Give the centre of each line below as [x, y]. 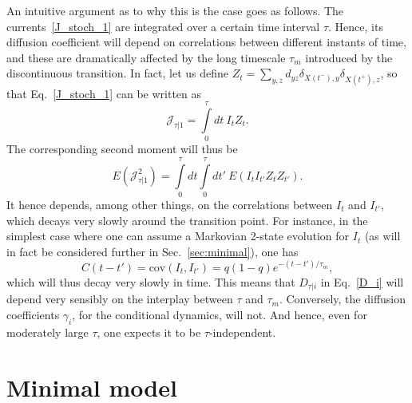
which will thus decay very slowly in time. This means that [151, 281]
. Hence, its [356, 26]
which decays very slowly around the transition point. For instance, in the [187, 220]
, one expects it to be [149, 332]
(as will [382, 236]
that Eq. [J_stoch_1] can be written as [104, 93]
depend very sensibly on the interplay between [120, 299]
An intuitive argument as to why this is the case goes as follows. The [175, 10]
